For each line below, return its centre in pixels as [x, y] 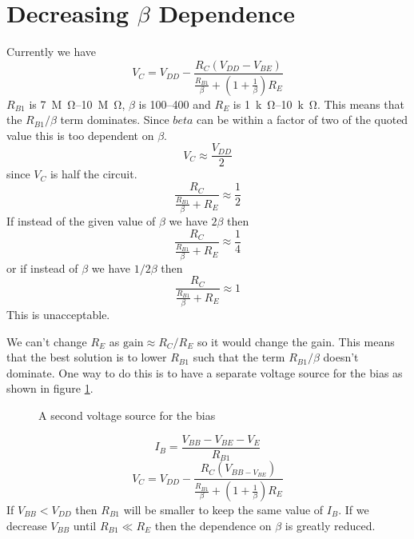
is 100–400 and [175, 104]
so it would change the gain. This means [296, 341]
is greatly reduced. [330, 525]
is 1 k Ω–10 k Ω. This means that [318, 104]
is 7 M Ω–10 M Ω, [77, 104]
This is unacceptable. [58, 315]
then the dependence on [213, 525]
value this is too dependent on [80, 135]
